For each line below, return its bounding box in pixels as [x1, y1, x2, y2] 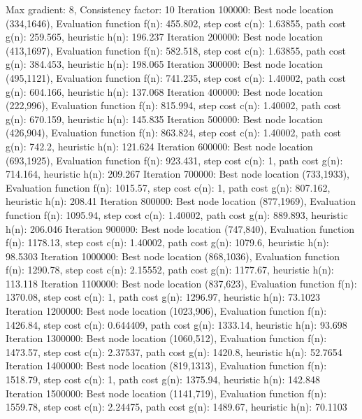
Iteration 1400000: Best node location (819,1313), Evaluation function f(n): [6, 358, 327, 373]
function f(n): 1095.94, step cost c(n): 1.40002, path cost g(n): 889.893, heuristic [6, 207, 348, 222]
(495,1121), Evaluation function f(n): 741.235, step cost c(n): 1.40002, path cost [6, 70, 346, 85]
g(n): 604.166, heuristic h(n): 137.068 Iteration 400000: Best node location [6, 84, 323, 99]
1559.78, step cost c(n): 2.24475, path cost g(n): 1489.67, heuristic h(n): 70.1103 [6, 399, 347, 414]
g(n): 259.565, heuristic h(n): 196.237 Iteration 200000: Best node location [6, 29, 323, 44]
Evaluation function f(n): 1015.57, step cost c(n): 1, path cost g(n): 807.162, [6, 180, 331, 194]
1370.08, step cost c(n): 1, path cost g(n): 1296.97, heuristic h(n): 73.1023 [6, 290, 320, 304]
